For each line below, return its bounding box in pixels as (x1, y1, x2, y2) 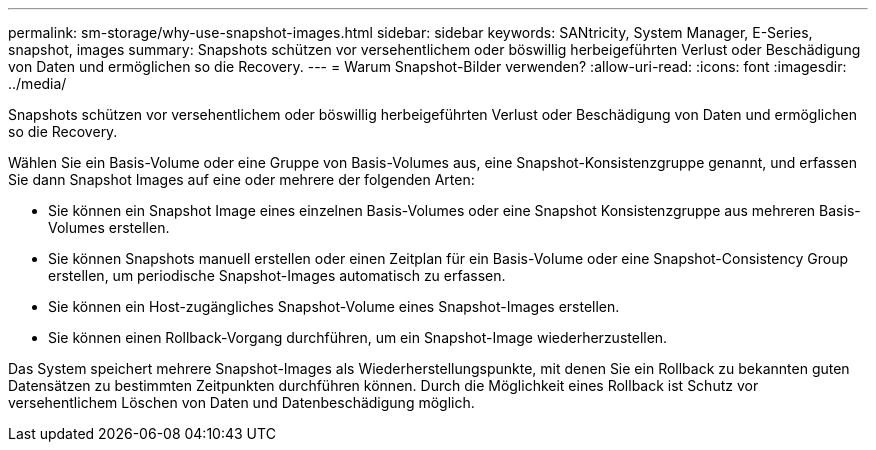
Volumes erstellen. (48, 219, 170, 236)
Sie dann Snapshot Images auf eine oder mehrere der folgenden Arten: (8, 171, 475, 188)
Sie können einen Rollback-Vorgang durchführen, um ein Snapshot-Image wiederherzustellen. (48, 329, 668, 346)
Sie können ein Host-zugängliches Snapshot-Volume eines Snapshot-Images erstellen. (48, 298, 620, 315)
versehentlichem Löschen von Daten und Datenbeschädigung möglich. (8, 394, 475, 411)
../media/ (8, 75, 67, 92)
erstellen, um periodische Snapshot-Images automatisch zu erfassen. (48, 267, 506, 284)
